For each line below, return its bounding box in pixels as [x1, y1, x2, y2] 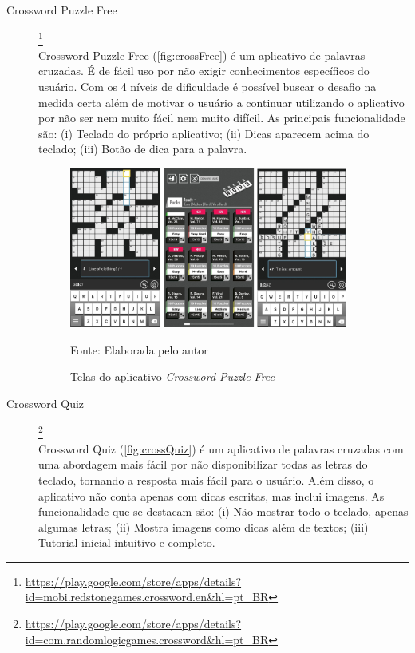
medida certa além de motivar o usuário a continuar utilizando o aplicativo [38, 93, 405, 110]
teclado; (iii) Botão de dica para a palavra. [38, 140, 247, 157]
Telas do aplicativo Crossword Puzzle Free [70, 368, 275, 385]
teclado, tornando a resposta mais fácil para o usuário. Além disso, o [38, 471, 374, 488]
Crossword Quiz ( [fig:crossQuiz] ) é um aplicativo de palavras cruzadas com [38, 440, 404, 457]
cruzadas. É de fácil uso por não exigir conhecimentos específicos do [38, 62, 370, 79]
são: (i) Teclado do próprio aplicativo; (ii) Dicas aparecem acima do [38, 125, 370, 141]
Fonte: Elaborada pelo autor [70, 341, 208, 358]
